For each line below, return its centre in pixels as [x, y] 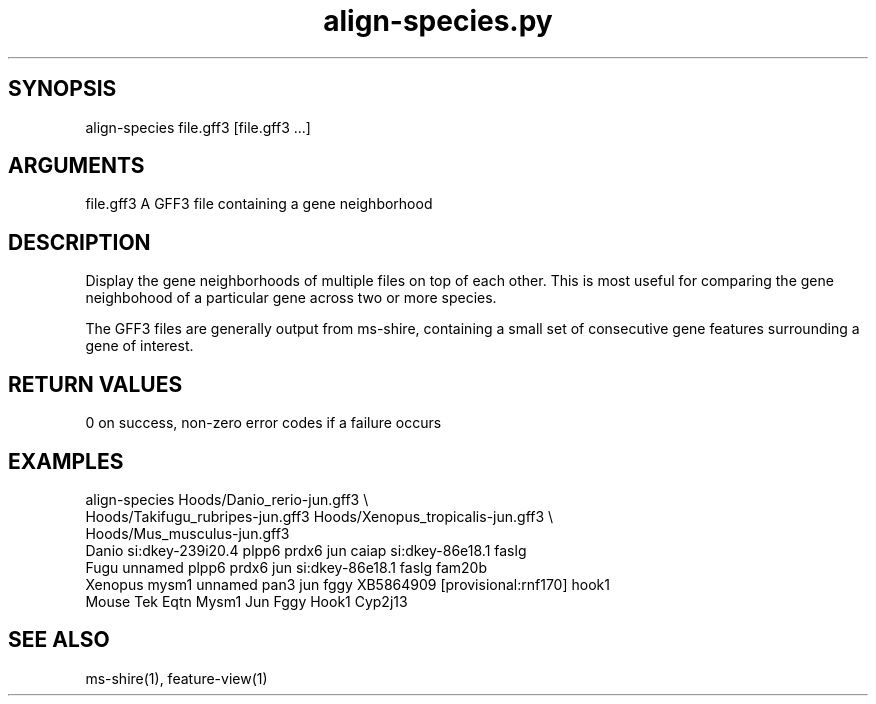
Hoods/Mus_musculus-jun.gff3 [187, 533]
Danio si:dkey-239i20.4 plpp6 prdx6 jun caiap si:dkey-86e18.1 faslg [306, 550]
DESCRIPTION [79, 242]
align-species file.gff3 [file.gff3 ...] [198, 127]
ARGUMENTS [76, 166]
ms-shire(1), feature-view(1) [176, 678]
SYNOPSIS [62, 89]
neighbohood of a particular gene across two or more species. [291, 298]
